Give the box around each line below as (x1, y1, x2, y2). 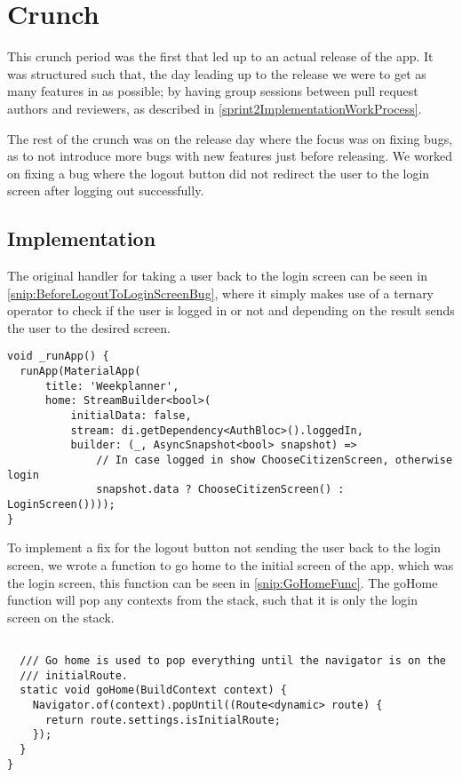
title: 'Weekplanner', (44, 379, 179, 392)
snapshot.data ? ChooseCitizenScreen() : (96, 483, 345, 496)
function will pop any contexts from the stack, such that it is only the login (7, 591, 418, 609)
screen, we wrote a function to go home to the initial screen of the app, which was (7, 555, 454, 574)
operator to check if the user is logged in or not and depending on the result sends (7, 301, 455, 320)
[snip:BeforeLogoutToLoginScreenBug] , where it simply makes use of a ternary (7, 283, 434, 302)
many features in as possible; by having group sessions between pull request (7, 82, 418, 100)
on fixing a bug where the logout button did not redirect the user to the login (7, 163, 430, 182)
